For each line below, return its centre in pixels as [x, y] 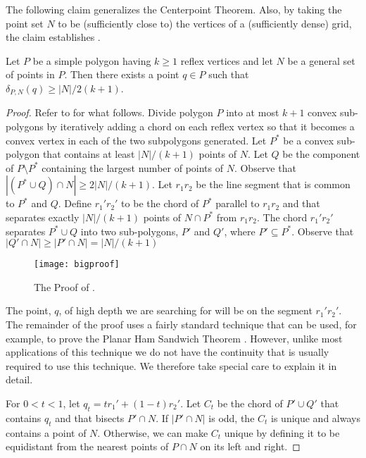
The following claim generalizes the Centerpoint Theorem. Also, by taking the [174, 9]
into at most [253, 112]
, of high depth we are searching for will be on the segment [185, 310]
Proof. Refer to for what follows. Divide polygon [109, 112]
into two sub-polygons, [130, 231]
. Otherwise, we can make [153, 432]
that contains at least [89, 154]
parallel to [238, 203]
